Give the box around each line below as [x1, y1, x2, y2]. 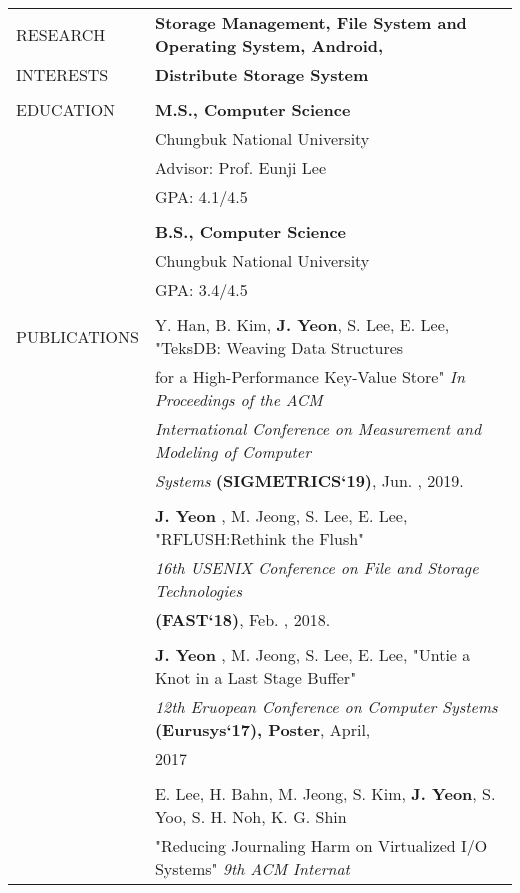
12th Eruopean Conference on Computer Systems [154, 695, 498, 718]
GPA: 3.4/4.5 [154, 278, 248, 301]
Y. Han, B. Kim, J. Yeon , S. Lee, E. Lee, [154, 313, 450, 336]
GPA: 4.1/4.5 [154, 185, 248, 208]
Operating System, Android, [154, 34, 384, 57]
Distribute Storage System [154, 63, 369, 86]
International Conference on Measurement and [154, 417, 482, 440]
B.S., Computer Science [154, 220, 346, 243]
